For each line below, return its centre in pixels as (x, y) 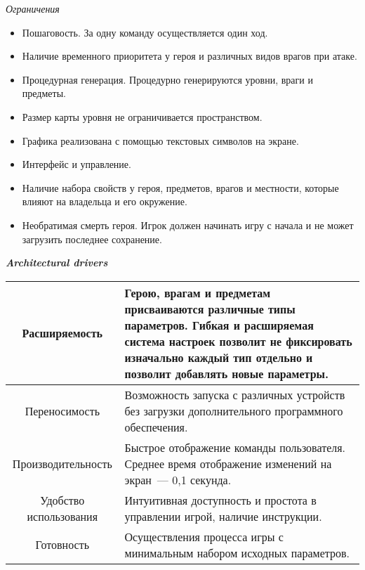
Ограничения (33, 8)
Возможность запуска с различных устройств (235, 394)
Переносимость (62, 410)
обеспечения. (156, 427)
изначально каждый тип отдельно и (219, 357)
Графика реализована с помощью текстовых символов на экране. (160, 140)
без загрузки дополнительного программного (234, 410)
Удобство (62, 500)
